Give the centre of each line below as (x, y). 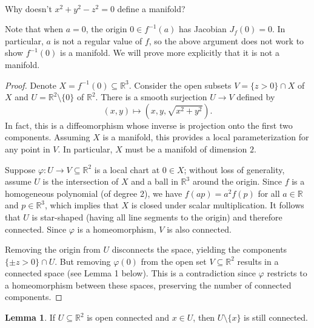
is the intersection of (81, 181)
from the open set (174, 261)
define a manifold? (151, 8)
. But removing (83, 261)
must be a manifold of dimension (186, 149)
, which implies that (82, 205)
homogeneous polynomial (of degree (71, 193)
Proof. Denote (31, 85)
